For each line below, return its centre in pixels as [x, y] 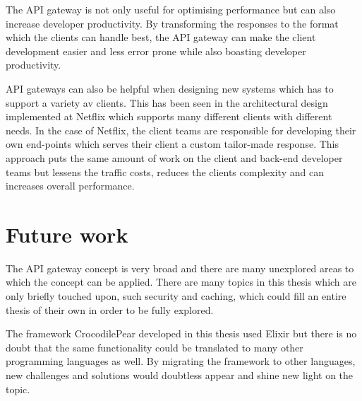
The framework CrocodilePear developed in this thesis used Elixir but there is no [181, 333]
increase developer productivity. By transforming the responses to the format [172, 23]
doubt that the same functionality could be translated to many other [155, 347]
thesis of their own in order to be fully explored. [110, 309]
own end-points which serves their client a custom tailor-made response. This [172, 144]
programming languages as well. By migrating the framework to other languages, [181, 361]
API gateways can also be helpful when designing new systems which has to [170, 88]
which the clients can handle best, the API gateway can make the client [161, 37]
